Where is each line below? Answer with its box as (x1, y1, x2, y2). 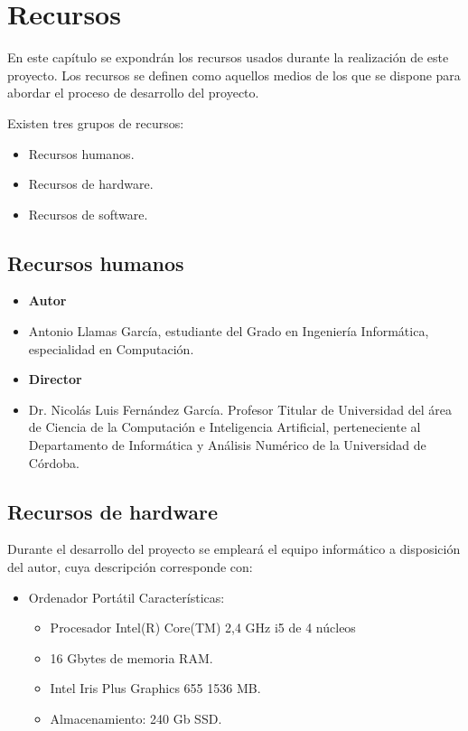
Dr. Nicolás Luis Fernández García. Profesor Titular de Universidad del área (28, 399, 452, 418)
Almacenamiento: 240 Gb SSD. (50, 709, 222, 727)
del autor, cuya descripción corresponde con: (7, 558, 253, 576)
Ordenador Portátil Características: (28, 587, 225, 606)
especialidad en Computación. (28, 339, 194, 358)
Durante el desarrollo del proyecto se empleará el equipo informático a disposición (7, 539, 461, 558)
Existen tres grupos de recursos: (7, 113, 184, 132)
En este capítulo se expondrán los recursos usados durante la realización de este (7, 48, 449, 67)
